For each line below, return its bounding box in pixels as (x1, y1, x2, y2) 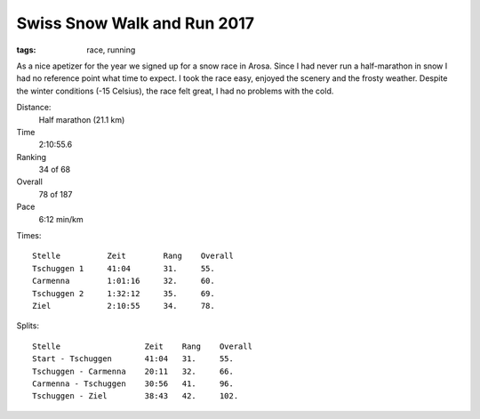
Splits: (16, 320, 40, 331)
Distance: (16, 102, 52, 113)
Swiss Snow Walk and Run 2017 (16, 13, 255, 33)
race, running (86, 44, 136, 55)
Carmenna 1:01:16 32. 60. (32, 276, 215, 286)
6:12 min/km (38, 214, 84, 224)
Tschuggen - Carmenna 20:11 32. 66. (32, 366, 235, 376)
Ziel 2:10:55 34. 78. (32, 301, 215, 310)
